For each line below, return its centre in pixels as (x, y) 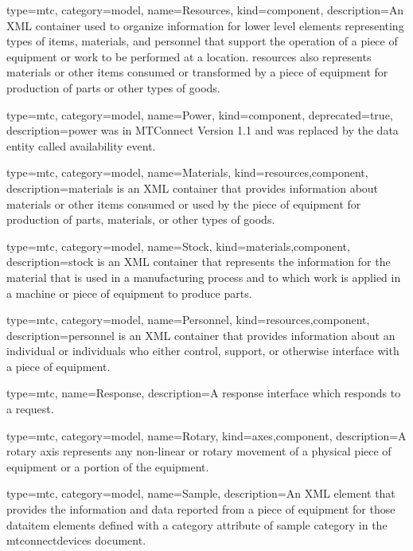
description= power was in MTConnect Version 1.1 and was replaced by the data (203, 130)
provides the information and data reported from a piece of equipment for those (201, 509)
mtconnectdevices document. (76, 540)
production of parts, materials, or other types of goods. (141, 219)
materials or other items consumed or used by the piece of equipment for (184, 203)
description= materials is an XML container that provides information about (193, 188)
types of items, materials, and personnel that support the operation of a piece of (202, 41)
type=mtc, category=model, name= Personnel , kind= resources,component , (188, 320)
